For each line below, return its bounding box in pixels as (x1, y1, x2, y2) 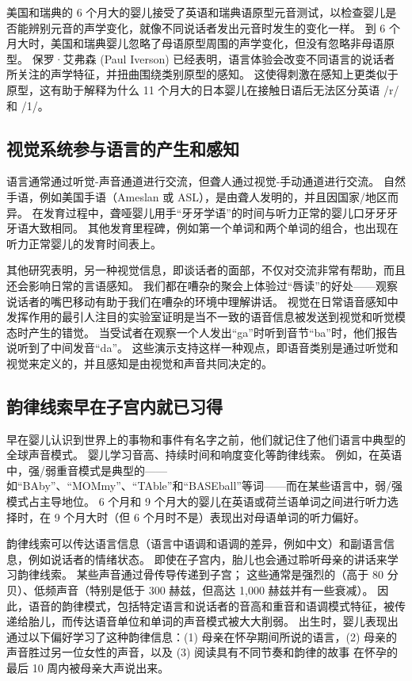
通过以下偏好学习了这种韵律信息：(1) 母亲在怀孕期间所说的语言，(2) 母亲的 (6, 628, 398, 645)
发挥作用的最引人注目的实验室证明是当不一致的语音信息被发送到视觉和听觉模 (6, 308, 406, 325)
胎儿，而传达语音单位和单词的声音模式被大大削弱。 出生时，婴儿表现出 (28, 613, 399, 629)
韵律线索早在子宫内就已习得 (6, 393, 223, 418)
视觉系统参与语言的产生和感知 (6, 136, 239, 160)
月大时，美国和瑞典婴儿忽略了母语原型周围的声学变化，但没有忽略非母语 (6, 35, 383, 52)
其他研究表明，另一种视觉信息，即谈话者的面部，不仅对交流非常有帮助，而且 (6, 262, 406, 278)
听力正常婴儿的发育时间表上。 (6, 235, 162, 251)
